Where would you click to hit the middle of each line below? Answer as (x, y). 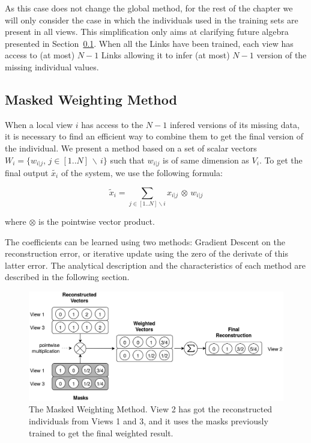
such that (127, 160)
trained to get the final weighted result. (101, 432)
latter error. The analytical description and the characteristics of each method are (155, 265)
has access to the (112, 124)
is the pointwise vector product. (97, 221)
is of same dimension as (206, 160)
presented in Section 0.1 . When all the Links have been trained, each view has (149, 43)
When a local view (39, 124)
